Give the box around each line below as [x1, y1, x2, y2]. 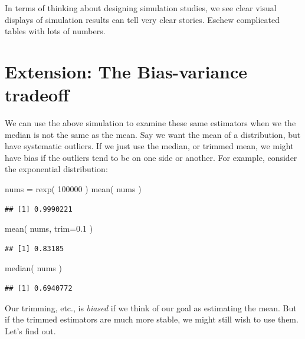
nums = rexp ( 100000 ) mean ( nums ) [5, 183, 142, 195]
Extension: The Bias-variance [5, 59, 247, 83]
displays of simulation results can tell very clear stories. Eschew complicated [5, 13, 280, 25]
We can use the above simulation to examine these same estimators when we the [5, 117, 296, 129]
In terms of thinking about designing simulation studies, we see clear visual [5, 2, 277, 14]
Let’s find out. [5, 324, 56, 337]
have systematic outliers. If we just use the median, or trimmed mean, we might [5, 140, 294, 152]
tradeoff [5, 83, 69, 107]
